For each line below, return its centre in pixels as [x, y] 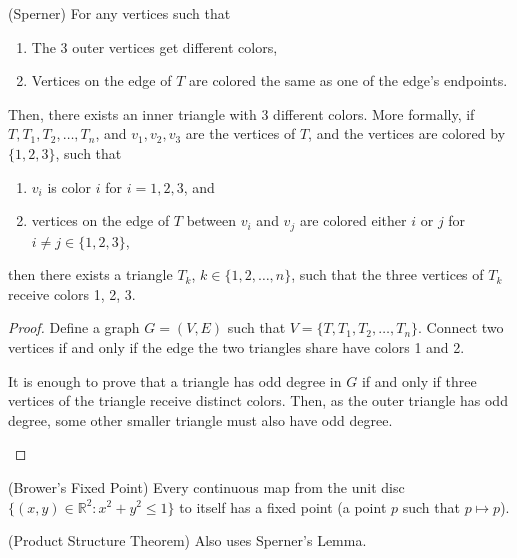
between [211, 220]
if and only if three [419, 380]
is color [69, 186]
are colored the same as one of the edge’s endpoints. [348, 80]
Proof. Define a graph [74, 327]
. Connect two [461, 327]
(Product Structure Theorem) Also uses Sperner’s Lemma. [187, 540]
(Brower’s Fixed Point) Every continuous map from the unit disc [206, 486]
